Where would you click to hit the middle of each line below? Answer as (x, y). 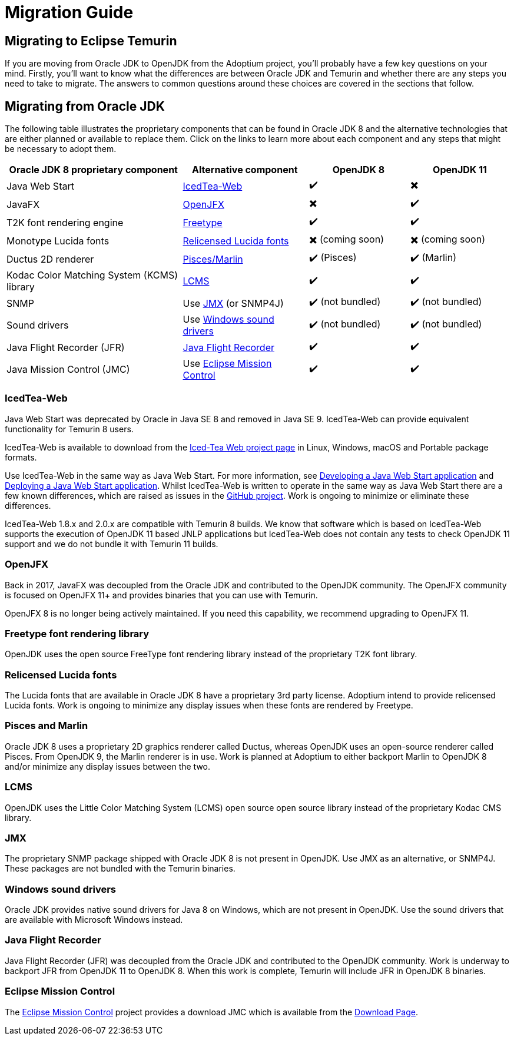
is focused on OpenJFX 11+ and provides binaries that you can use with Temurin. (161, 595)
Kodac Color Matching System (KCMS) (92, 275)
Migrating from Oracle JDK (85, 106)
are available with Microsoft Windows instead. (94, 920)
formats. (21, 457)
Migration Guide (69, 12)
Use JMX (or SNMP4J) (233, 303)
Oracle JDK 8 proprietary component (93, 170)
